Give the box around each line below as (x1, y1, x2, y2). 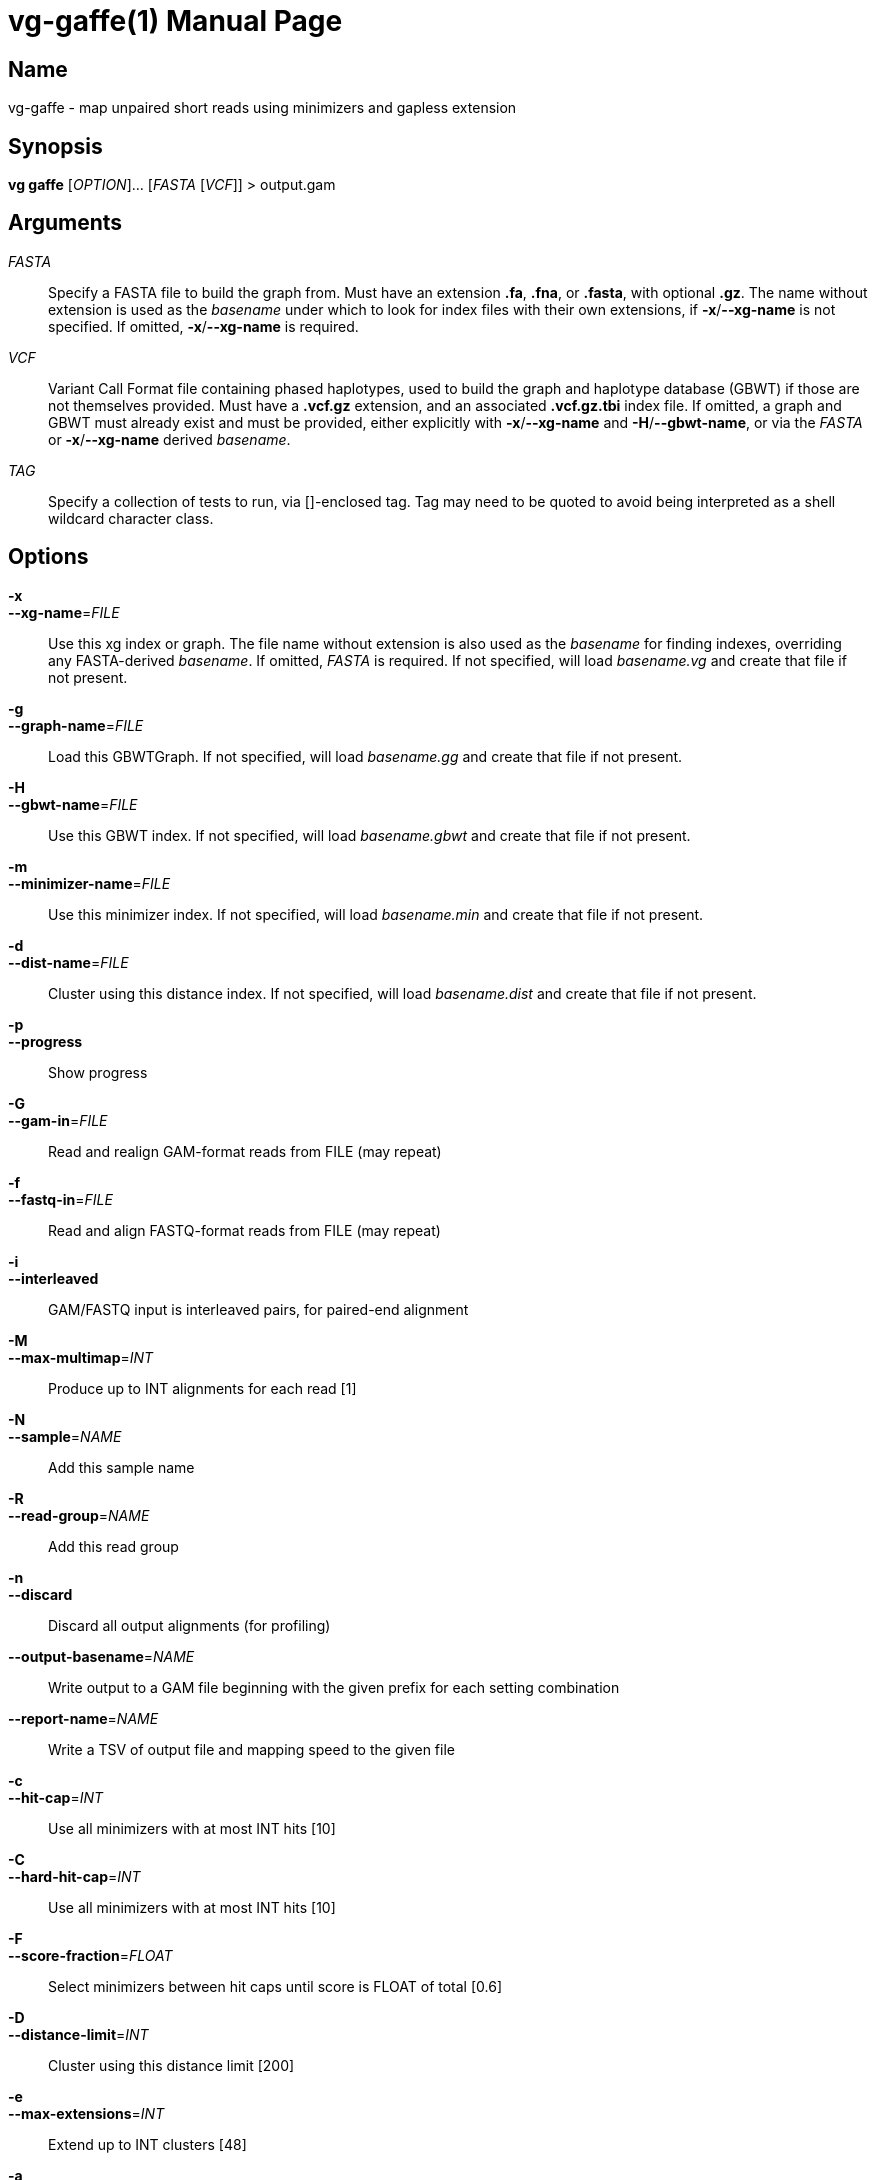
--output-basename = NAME (8, 1647, 195, 1665)
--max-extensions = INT (8, 2104, 165, 2122)
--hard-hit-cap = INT (8, 1867, 141, 1885)
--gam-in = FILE (8, 1111, 108, 1129)
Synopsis (8, 133, 103, 159)
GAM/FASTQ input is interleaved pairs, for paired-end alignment (48, 1300, 469, 1318)
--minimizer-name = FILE (8, 874, 171, 892)
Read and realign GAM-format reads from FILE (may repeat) (48, 1142, 442, 1160)
